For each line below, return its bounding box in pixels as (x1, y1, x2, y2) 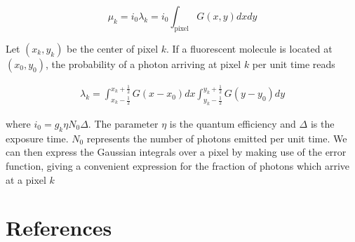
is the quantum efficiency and (169, 116, 296, 130)
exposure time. (6, 130, 69, 145)
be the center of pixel (67, 41, 159, 55)
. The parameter (88, 116, 159, 130)
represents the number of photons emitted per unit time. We (86, 130, 347, 145)
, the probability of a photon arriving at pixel (45, 56, 241, 71)
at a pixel (6, 172, 46, 187)
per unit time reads (252, 56, 335, 71)
